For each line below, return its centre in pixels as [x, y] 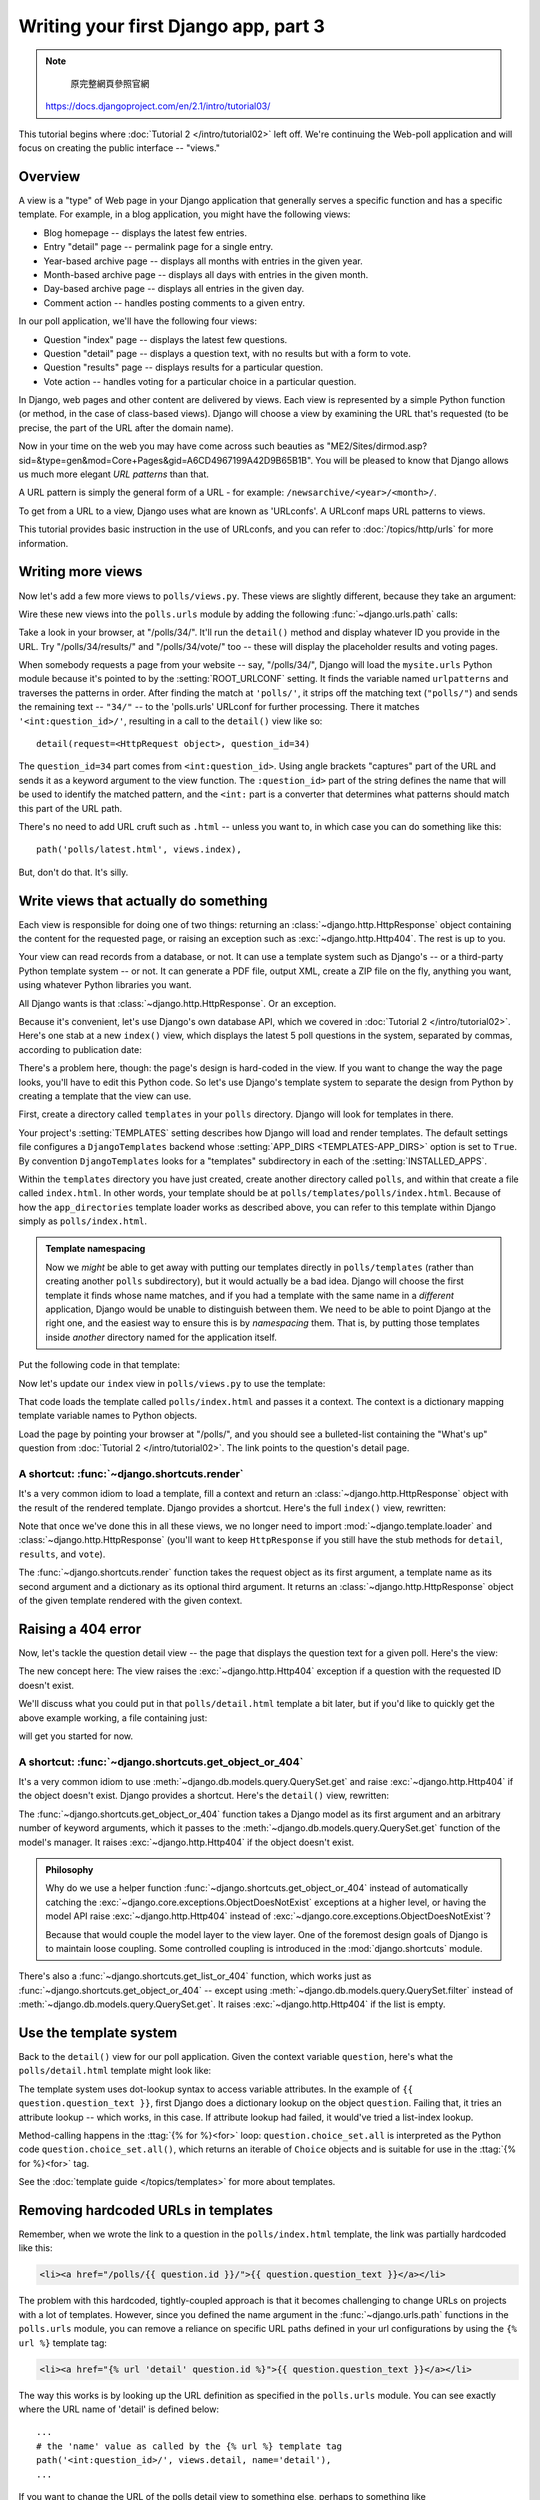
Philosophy [69, 1869]
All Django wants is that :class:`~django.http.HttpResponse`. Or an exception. [177, 1003]
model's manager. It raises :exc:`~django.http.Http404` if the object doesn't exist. [186, 1842]
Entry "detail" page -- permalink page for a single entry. [158, 247]
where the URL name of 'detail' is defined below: [119, 2409]
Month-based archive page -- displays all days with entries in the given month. [206, 274]
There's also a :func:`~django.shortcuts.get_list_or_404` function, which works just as [195, 1976]
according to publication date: [80, 1049]
